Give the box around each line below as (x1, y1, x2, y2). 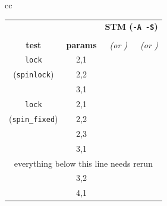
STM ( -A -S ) (105, 20, 158, 33)
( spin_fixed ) (9, 112, 58, 124)
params (66, 38, 97, 51)
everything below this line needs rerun (14, 157, 153, 169)
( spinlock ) (13, 68, 54, 80)
